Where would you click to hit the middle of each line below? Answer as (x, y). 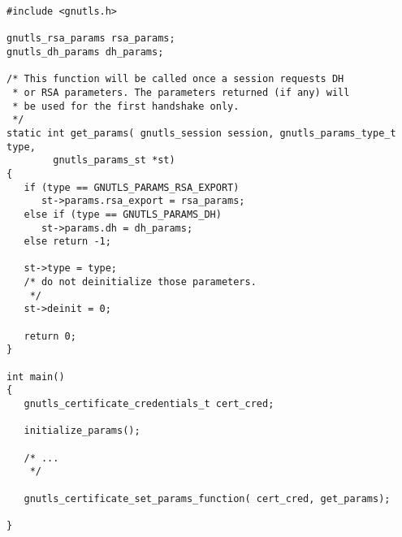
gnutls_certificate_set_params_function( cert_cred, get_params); (207, 498)
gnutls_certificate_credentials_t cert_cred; (149, 404)
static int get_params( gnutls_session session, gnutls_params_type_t (201, 133)
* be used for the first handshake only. (126, 106)
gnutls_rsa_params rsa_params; (91, 39)
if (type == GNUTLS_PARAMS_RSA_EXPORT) (132, 187)
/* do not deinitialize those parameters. (140, 282)
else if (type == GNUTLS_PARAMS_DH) (123, 214)
